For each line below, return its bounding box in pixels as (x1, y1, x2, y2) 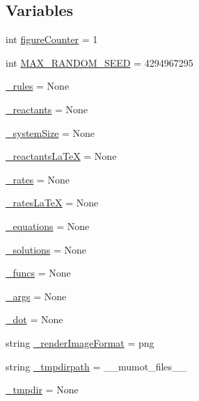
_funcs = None (6, 265, 71, 280)
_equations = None (6, 218, 90, 233)
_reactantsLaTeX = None (6, 149, 117, 163)
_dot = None (6, 312, 63, 327)
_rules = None (6, 79, 70, 93)
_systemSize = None (6, 125, 95, 140)
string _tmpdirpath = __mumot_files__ (6, 359, 187, 373)
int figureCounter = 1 (6, 32, 98, 47)
